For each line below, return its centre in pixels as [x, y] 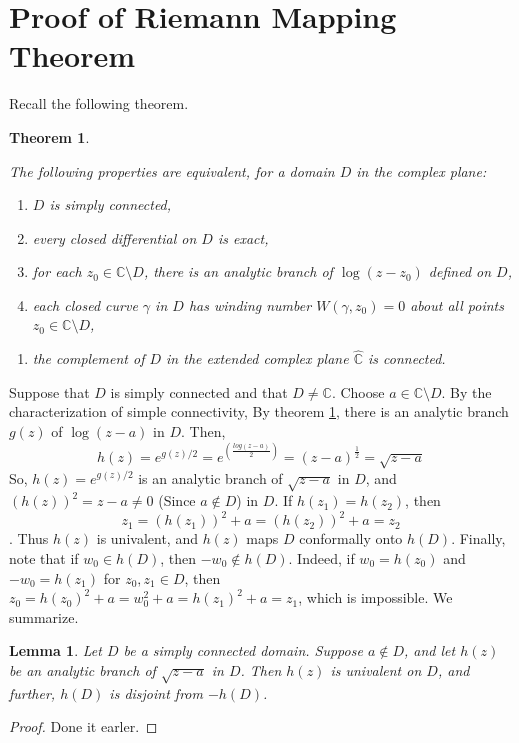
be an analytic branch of [82, 669]
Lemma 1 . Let [55, 650]
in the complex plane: [421, 170]
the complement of [88, 358]
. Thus [29, 538]
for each [57, 271]
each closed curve [85, 304]
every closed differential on [114, 237]
